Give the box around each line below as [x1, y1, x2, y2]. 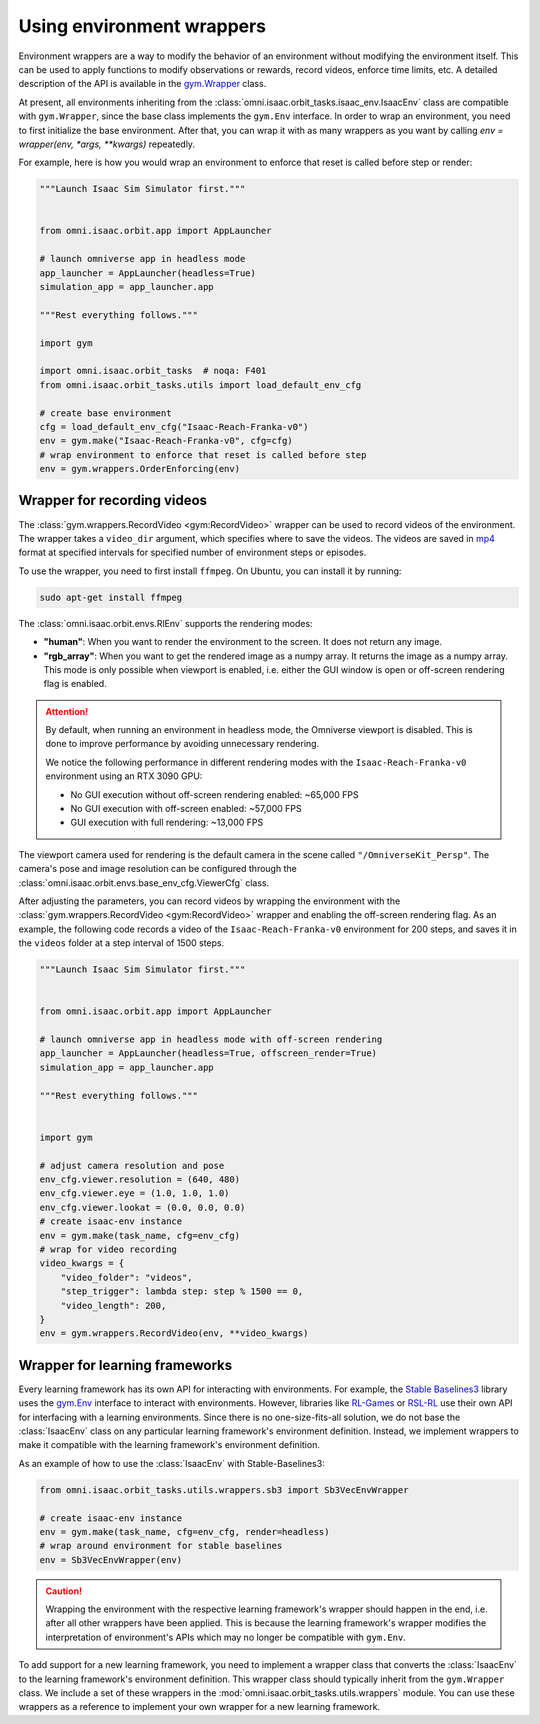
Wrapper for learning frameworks [18, 1356, 233, 1374]
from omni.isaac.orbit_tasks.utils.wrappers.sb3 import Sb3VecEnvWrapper [39, 1484, 409, 1495]
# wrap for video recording [39, 1243, 177, 1255]
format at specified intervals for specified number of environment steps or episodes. [18, 546, 367, 559]
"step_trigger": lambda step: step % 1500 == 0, [60, 1286, 304, 1297]
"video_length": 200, [60, 1300, 167, 1311]
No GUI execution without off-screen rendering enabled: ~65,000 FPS [70, 788, 359, 800]
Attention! [45, 705, 89, 717]
